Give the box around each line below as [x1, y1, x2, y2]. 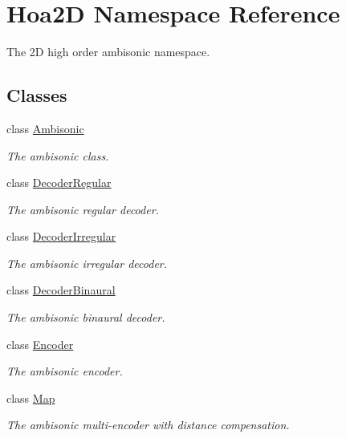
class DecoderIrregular [6, 228, 116, 245]
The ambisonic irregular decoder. [6, 254, 168, 271]
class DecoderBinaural [6, 282, 116, 298]
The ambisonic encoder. [6, 363, 123, 379]
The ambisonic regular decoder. [6, 201, 159, 217]
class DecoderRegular [6, 174, 112, 191]
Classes [6, 83, 67, 107]
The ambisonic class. [6, 147, 109, 164]
